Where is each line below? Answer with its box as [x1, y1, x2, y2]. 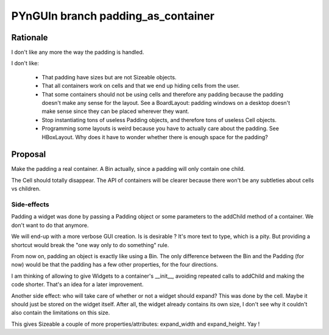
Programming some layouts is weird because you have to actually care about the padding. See [41, 125, 280, 132]
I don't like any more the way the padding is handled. [11, 49, 144, 56]
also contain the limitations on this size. [11, 309, 110, 317]
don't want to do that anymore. [11, 222, 89, 229]
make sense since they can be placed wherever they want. [41, 107, 189, 115]
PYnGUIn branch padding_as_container [11, 9, 214, 23]
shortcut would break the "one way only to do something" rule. [11, 241, 169, 248]
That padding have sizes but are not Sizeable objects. [41, 73, 177, 81]
